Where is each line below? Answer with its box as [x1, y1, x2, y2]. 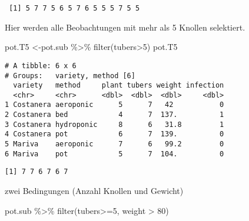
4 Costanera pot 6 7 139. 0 [5, 130, 224, 139]
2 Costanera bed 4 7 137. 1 [5, 110, 224, 119]
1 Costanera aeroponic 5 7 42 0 [5, 101, 224, 109]
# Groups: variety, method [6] [5, 71, 135, 80]
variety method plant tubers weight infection [13, 81, 224, 90]
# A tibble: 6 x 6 [5, 61, 77, 70]
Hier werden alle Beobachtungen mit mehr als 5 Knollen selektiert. [5, 21, 245, 33]
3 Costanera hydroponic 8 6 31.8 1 [5, 120, 224, 129]
